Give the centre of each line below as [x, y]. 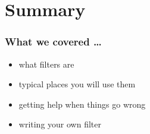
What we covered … [53, 42]
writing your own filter [60, 124]
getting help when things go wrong [82, 104]
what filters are [46, 64]
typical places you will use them [77, 84]
